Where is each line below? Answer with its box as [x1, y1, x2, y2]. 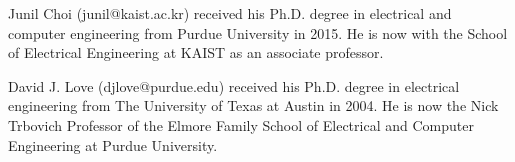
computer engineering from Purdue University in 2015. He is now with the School [8, 22, 508, 43]
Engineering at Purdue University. [8, 134, 218, 155]
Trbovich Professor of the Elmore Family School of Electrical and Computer [8, 114, 474, 135]
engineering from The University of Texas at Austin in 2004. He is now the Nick [8, 95, 499, 116]
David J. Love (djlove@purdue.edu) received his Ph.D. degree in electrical [8, 75, 460, 96]
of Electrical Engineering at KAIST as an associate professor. [8, 42, 384, 63]
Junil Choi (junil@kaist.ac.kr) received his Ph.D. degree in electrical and [8, 3, 452, 23]
